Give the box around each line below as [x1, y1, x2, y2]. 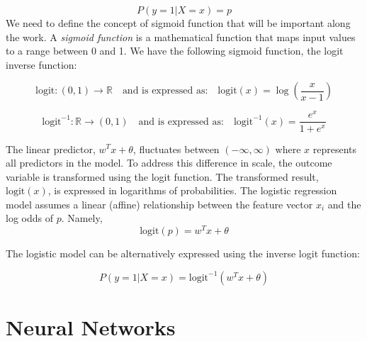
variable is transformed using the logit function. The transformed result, [6, 169, 319, 184]
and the [327, 196, 361, 211]
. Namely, [61, 211, 103, 225]
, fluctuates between [132, 141, 220, 156]
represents [312, 141, 357, 156]
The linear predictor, [6, 141, 96, 156]
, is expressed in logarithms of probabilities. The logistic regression [47, 183, 337, 198]
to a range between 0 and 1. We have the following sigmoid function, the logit [6, 43, 344, 58]
